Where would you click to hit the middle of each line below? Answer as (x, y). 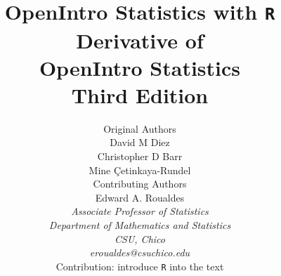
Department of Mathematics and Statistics (140, 224)
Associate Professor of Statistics (140, 211)
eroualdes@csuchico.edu (140, 252)
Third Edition (140, 94)
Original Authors (140, 128)
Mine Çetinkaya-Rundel (140, 170)
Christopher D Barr (140, 156)
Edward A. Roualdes (140, 197)
